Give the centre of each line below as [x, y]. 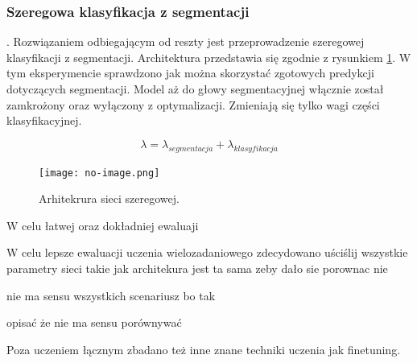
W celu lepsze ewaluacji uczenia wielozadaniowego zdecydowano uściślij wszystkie [207, 252]
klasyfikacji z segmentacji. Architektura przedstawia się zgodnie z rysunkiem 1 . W [209, 57]
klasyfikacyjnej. [44, 120]
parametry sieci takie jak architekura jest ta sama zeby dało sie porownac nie [197, 268]
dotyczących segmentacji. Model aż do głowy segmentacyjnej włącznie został [195, 89]
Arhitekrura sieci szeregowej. [109, 198]
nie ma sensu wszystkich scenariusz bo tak [111, 295]
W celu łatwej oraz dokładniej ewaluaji [103, 225]
